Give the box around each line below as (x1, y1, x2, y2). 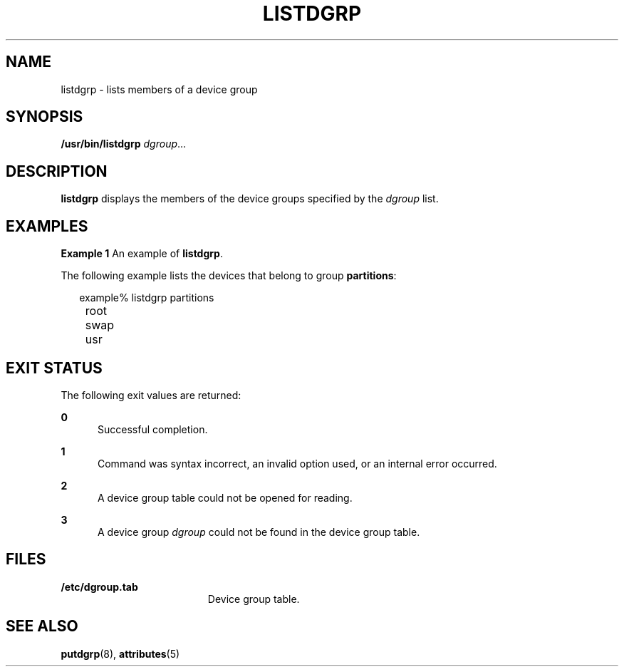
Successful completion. (98, 423, 208, 435)
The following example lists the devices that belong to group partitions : (61, 269, 397, 282)
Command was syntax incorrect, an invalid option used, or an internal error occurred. (98, 457, 497, 470)
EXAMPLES (6, 217, 88, 235)
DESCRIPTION (6, 162, 108, 180)
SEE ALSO (6, 617, 78, 636)
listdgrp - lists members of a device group (61, 83, 258, 95)
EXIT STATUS (6, 358, 103, 377)
